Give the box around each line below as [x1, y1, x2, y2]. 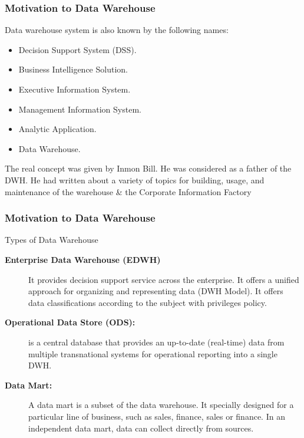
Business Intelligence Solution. [18, 63, 128, 75]
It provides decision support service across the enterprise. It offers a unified [28, 273, 299, 285]
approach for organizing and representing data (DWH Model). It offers [28, 285, 283, 297]
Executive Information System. [18, 83, 131, 95]
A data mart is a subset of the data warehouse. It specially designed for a [28, 399, 294, 411]
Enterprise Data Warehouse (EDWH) [5, 253, 161, 265]
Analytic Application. [18, 123, 97, 135]
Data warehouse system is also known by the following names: [5, 24, 229, 36]
